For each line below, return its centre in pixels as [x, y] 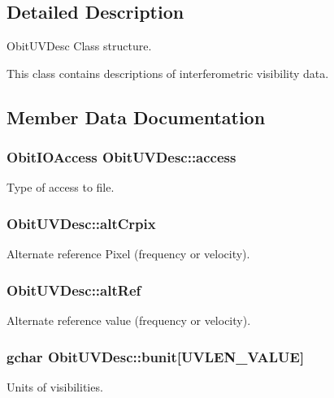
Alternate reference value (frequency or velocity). [129, 320]
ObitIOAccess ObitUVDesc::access [121, 157]
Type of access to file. [61, 187]
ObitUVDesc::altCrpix [81, 223]
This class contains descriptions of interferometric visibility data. [168, 73]
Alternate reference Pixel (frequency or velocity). [128, 254]
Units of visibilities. [55, 386]
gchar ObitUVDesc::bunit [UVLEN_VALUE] [156, 356]
